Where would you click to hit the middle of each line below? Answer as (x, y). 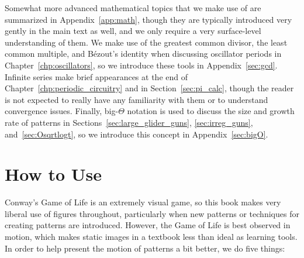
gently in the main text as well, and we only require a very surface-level (133, 31)
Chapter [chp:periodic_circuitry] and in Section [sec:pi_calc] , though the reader (149, 88)
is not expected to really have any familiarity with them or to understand (137, 99)
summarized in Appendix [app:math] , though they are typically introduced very (148, 19)
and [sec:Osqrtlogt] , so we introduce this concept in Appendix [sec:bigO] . (137, 134)
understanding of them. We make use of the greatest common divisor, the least (146, 42)
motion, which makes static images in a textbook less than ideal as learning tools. (151, 237)
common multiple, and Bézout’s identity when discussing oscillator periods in (143, 54)
